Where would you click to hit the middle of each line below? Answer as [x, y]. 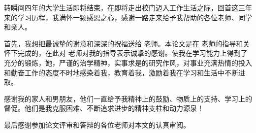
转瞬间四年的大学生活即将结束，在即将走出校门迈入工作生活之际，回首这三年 [128, 7]
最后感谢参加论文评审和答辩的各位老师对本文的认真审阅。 [97, 124]
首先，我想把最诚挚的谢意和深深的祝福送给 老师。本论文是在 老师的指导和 [124, 43]
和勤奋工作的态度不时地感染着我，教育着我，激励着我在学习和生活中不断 [121, 72]
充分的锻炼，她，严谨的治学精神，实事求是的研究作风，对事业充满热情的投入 [128, 62]
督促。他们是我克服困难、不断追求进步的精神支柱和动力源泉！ [104, 108]
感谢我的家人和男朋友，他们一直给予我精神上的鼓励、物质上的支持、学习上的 [128, 98]
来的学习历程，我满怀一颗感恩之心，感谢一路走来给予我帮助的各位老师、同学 [128, 17]
